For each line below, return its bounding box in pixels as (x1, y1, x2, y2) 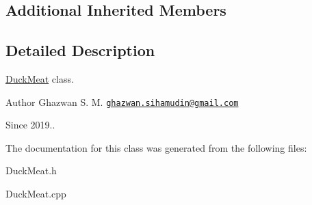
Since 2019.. (5, 118, 55, 132)
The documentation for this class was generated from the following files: (5, 140, 307, 154)
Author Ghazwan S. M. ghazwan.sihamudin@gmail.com (5, 94, 239, 109)
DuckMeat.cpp (5, 187, 66, 201)
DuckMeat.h (5, 163, 57, 178)
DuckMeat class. (5, 71, 74, 85)
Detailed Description (5, 40, 155, 61)
